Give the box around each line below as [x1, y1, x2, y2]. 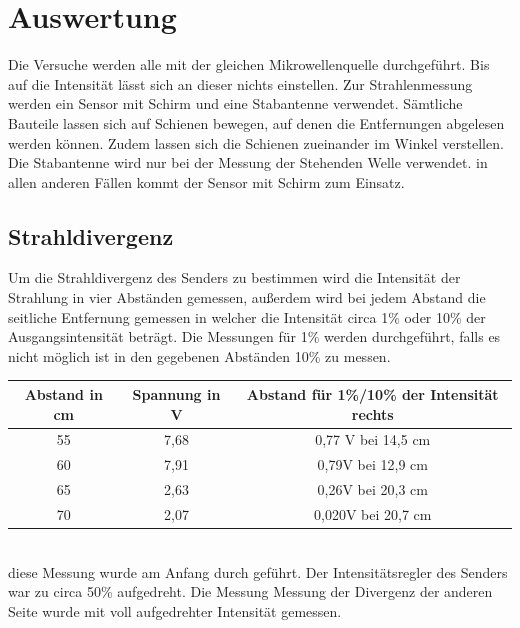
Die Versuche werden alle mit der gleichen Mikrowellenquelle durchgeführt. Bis [8, 54, 490, 75]
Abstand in [24, 383, 103, 404]
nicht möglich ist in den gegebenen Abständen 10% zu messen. [8, 345, 391, 366]
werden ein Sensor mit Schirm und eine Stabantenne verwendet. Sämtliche [8, 93, 463, 114]
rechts [351, 403, 394, 424]
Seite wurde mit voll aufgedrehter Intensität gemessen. [8, 600, 342, 621]
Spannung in [132, 383, 221, 404]
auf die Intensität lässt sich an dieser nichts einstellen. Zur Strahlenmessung [8, 73, 473, 94]
